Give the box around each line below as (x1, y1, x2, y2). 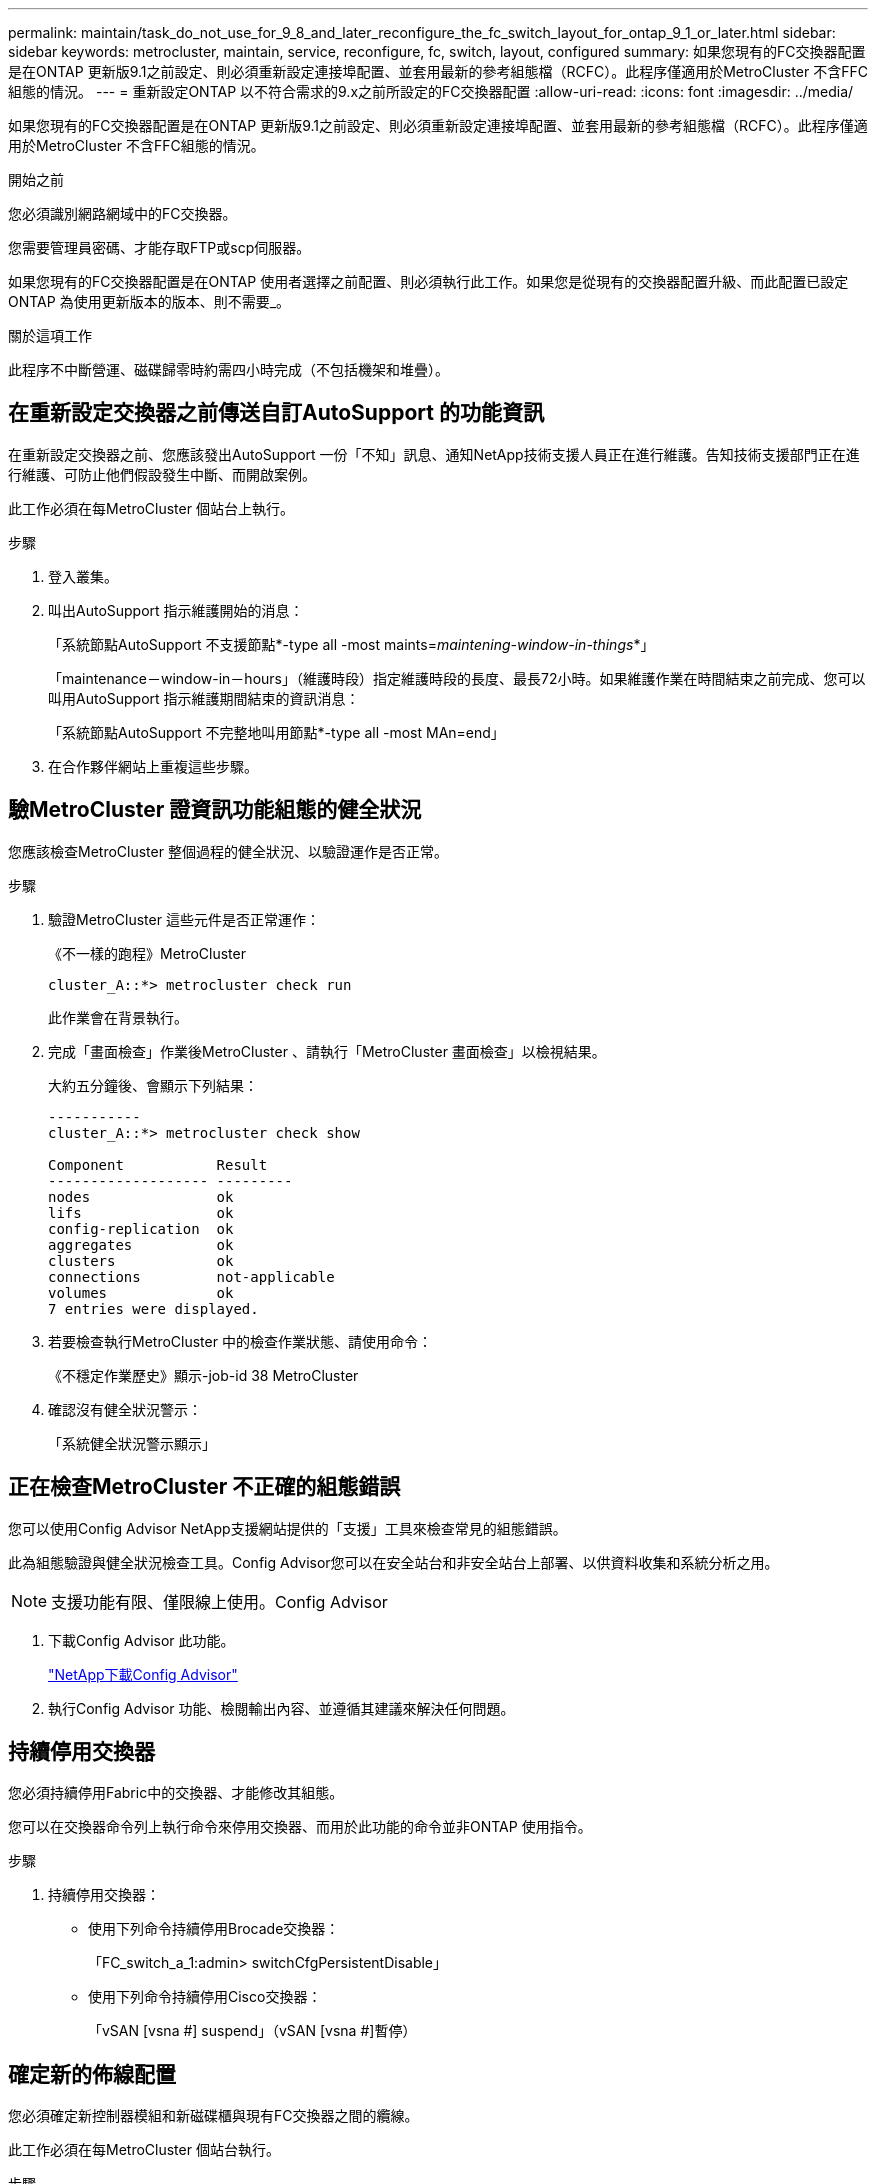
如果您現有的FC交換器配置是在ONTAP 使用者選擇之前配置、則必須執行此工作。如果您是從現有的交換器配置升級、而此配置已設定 (8, 273, 849, 290)
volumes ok (48, 1284, 234, 1301)
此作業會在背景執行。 (48, 1008, 188, 1026)
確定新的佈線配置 (8, 2061, 176, 2087)
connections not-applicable (48, 1268, 335, 1285)
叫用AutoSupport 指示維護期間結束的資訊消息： (48, 689, 360, 707)
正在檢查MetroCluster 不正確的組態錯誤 (8, 1474, 401, 1500)
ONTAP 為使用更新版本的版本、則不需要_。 (8, 293, 291, 310)
